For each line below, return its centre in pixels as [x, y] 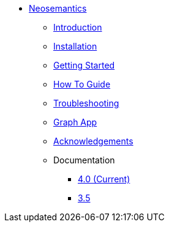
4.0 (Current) [104, 179]
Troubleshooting [86, 103]
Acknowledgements [93, 141]
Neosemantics [58, 8]
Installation [75, 46]
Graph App [75, 122]
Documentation [84, 160]
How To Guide [82, 84]
